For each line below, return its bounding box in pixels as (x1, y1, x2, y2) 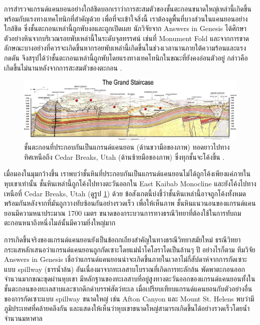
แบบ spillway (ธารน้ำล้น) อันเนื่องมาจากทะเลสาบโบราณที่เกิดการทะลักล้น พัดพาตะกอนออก (4, 263, 245, 274)
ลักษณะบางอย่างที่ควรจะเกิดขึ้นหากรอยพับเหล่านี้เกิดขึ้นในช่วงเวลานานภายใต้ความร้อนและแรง (4, 43, 246, 53)
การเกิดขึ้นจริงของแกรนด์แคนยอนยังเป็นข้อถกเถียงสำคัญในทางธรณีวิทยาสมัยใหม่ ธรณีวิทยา (4, 234, 241, 244)
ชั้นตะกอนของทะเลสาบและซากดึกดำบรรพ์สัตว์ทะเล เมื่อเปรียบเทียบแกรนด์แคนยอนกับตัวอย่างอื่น (4, 283, 252, 293)
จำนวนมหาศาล (4, 312, 43, 323)
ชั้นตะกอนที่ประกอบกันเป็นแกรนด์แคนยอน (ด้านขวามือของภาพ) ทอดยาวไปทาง (24, 142, 230, 152)
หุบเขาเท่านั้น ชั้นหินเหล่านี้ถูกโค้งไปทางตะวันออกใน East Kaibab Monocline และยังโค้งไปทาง (4, 178, 256, 189)
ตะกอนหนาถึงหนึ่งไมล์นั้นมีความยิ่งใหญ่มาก (4, 217, 116, 228)
